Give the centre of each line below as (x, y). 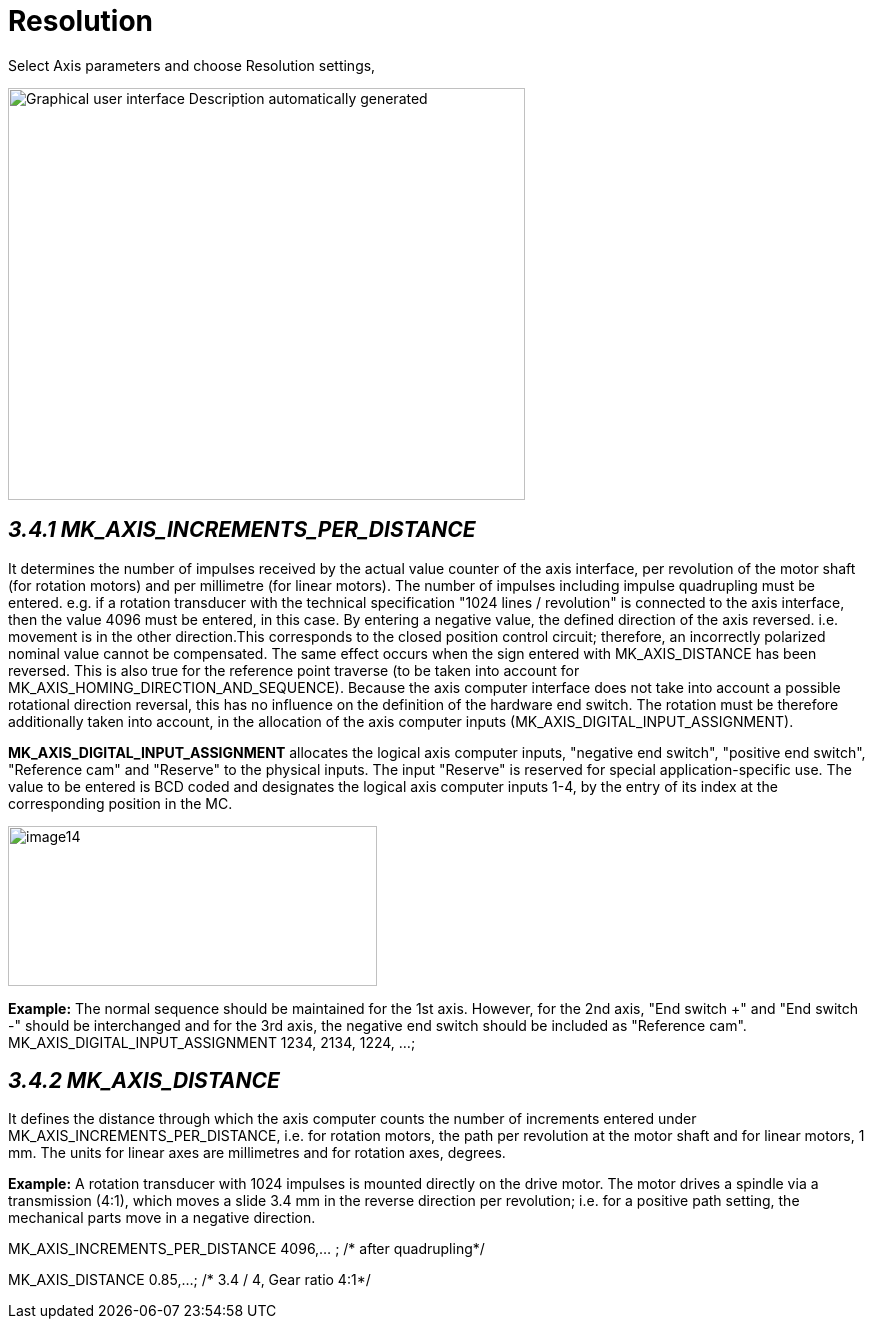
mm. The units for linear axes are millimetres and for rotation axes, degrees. (257, 1153)
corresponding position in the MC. (120, 803)
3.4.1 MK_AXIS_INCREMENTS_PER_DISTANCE (242, 530)
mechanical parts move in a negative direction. (162, 1218)
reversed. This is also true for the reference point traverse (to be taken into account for (294, 670)
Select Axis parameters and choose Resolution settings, (192, 65)
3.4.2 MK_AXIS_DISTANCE (144, 1081)
